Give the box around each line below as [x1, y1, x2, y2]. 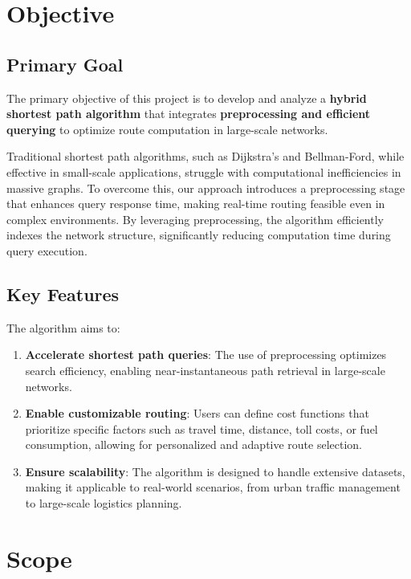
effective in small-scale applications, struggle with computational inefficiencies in [6, 163, 401, 180]
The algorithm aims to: [6, 319, 120, 336]
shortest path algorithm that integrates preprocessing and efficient [6, 105, 371, 122]
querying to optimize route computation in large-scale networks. [6, 120, 328, 137]
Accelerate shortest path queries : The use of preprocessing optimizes [25, 346, 387, 363]
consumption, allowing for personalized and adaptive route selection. [25, 436, 363, 453]
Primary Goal [6, 51, 124, 76]
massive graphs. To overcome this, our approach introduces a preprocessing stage [6, 179, 405, 196]
